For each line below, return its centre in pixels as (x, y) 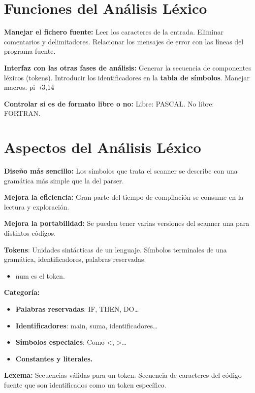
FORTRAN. (22, 113)
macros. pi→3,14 (29, 87)
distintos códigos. (30, 232)
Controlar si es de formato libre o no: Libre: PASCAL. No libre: (109, 103)
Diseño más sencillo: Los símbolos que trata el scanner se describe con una (121, 171)
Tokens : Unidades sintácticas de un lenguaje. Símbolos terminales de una (115, 249)
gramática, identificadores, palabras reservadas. (75, 259)
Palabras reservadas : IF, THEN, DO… (77, 308)
